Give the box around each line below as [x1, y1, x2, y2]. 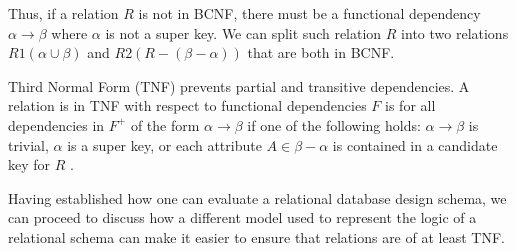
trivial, [8, 134, 49, 155]
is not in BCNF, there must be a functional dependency [138, 3, 481, 23]
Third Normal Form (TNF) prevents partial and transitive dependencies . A [8, 75, 470, 96]
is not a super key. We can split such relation [105, 22, 382, 43]
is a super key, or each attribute [67, 134, 262, 155]
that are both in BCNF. [247, 42, 395, 63]
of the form [130, 114, 200, 135]
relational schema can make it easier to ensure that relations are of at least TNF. [8, 226, 505, 247]
